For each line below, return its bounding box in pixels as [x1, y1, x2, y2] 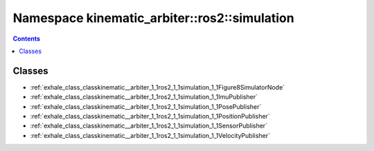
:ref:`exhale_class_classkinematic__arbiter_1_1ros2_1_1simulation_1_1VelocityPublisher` [30, 131, 270, 139]
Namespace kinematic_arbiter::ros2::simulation [12, 10, 294, 26]
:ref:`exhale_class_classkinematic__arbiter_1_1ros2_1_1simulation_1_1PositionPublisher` [30, 112, 270, 121]
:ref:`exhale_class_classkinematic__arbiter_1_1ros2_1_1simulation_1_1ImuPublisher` [30, 93, 258, 101]
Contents [12, 34, 41, 43]
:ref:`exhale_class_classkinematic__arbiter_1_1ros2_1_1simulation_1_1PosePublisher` [30, 102, 262, 110]
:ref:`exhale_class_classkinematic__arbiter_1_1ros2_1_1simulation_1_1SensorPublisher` [30, 121, 268, 130]
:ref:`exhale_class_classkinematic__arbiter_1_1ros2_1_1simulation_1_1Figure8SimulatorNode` [30, 83, 285, 91]
